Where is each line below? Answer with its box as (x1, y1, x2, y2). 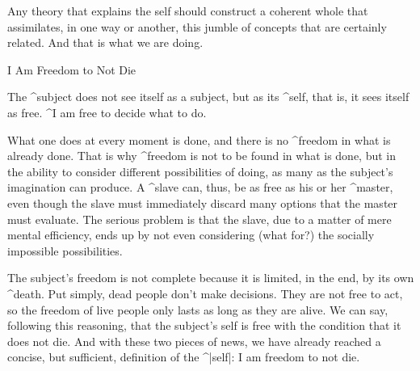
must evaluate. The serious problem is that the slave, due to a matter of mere (7, 210, 392, 227)
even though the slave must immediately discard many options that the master (7, 194, 398, 211)
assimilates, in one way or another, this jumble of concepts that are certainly (7, 18, 387, 35)
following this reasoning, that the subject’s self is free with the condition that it (7, 317, 401, 334)
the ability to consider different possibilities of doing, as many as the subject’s (7, 162, 393, 179)
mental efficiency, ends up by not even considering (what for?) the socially (7, 226, 375, 243)
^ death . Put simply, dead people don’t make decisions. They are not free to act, (7, 285, 403, 301)
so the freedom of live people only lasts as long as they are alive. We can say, (7, 301, 388, 318)
